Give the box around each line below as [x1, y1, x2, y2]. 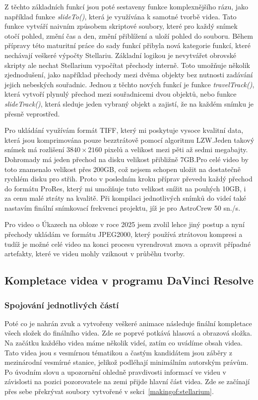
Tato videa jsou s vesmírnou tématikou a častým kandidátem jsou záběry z [4, 347, 232, 357]
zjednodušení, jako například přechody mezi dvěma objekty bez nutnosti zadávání [4, 69, 253, 80]
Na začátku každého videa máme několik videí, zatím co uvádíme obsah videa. [4, 338, 243, 348]
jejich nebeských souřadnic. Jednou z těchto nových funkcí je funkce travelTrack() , [4, 79, 255, 89]
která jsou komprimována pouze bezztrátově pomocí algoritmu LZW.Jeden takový [4, 134, 255, 145]
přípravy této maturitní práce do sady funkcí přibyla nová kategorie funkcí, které [4, 40, 251, 51]
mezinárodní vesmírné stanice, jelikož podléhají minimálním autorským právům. [4, 357, 249, 367]
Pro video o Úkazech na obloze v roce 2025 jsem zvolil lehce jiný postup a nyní [4, 219, 245, 229]
